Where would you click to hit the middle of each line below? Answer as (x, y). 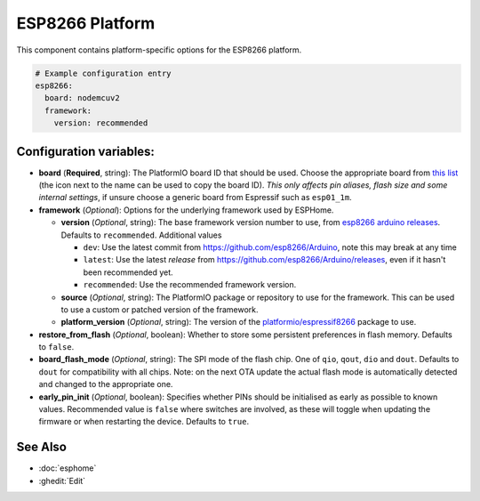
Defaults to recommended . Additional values (141, 235)
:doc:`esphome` (68, 468)
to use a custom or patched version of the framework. (160, 309)
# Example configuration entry (104, 73)
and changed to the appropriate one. (106, 384)
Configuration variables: (86, 151)
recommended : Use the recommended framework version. (190, 285)
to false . (56, 347)
